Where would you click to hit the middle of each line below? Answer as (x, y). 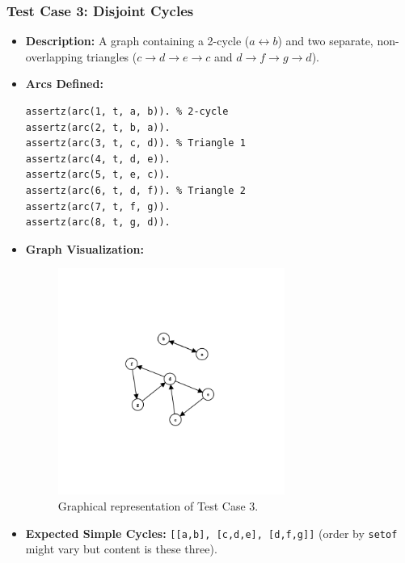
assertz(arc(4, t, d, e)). (98, 159)
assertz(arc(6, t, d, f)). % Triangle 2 (135, 190)
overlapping (54, 56)
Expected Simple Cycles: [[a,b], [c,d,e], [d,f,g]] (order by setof (211, 533)
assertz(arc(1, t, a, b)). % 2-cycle (127, 111)
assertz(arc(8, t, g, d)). (98, 223)
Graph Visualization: (85, 248)
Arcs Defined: (64, 84)
